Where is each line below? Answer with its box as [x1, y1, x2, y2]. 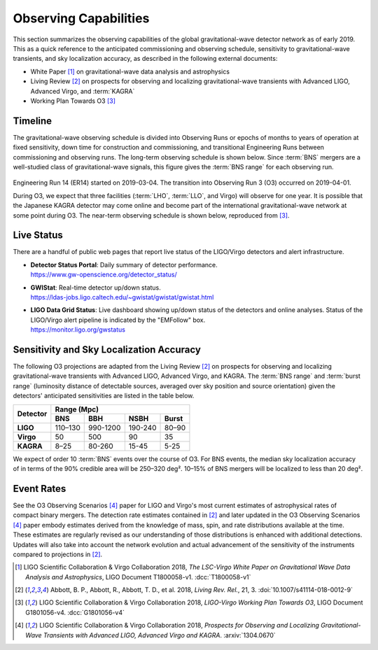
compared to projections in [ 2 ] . [13, 550, 103, 558]
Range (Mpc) [55, 404, 99, 414]
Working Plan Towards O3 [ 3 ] [30, 97, 115, 105]
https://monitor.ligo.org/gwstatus [30, 325, 126, 334]
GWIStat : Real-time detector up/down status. [30, 283, 161, 292]
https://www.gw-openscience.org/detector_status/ [30, 270, 178, 279]
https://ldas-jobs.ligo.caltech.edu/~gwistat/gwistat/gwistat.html [30, 293, 214, 301]
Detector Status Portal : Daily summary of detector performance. [30, 260, 218, 269]
